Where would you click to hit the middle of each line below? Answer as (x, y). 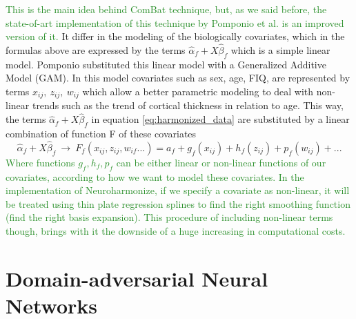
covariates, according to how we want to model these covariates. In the (155, 176)
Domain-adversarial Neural (137, 278)
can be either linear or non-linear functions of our (221, 162)
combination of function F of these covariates (101, 134)
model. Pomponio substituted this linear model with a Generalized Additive (166, 64)
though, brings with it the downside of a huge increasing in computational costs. (176, 231)
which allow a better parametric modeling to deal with (198, 91)
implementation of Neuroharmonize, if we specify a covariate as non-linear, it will (178, 190)
